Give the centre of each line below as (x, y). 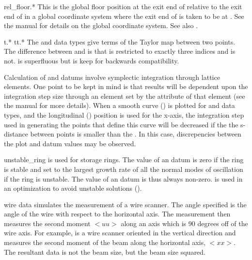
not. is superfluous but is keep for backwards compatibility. (92, 60)
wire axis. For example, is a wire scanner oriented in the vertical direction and (120, 233)
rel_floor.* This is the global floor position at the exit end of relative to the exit (123, 6)
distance (16, 134)
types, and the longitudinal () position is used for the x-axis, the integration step (124, 115)
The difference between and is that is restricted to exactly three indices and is (120, 51)
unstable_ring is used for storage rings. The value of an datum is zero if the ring (124, 160)
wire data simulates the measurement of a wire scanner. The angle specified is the (125, 204)
